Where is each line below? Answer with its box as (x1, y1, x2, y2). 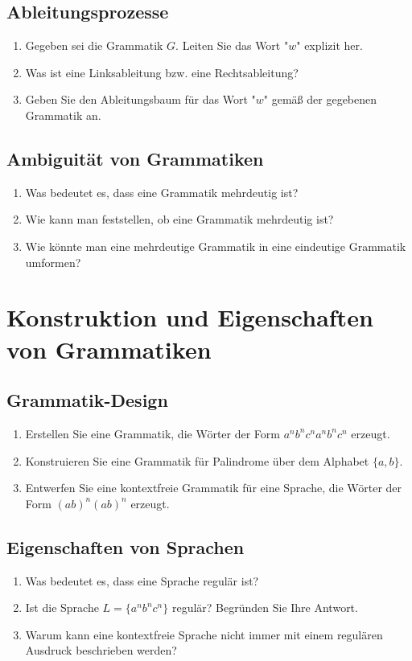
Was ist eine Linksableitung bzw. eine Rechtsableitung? (25, 64, 299, 80)
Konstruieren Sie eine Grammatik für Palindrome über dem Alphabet (25, 452, 369, 469)
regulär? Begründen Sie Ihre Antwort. (171, 599, 358, 616)
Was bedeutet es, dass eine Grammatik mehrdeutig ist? (25, 183, 299, 200)
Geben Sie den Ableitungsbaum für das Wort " (25, 91, 256, 108)
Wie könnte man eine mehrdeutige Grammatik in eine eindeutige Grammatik (25, 237, 406, 254)
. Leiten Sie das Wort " (175, 37, 289, 54)
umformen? (25, 253, 81, 270)
